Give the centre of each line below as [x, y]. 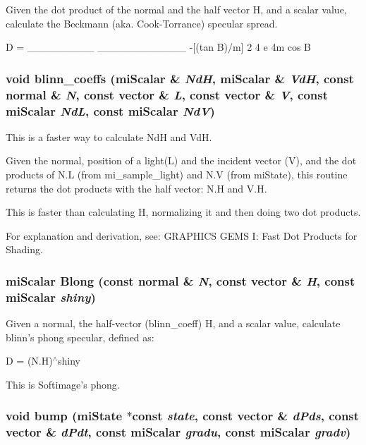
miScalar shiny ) [51, 297]
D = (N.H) [29, 361]
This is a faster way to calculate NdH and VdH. [109, 136]
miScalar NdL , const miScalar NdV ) [110, 110]
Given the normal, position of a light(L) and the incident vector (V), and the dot [181, 160]
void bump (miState [64, 416]
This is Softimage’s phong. [63, 384]
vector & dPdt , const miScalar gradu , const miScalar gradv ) [178, 432]
